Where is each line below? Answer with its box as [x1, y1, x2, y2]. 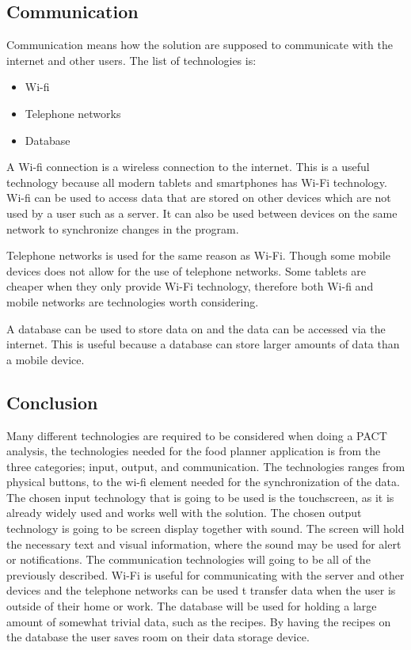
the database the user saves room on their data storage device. [6, 629, 310, 645]
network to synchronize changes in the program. [6, 220, 239, 237]
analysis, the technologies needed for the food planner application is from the [6, 443, 381, 459]
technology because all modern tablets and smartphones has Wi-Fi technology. [6, 173, 387, 190]
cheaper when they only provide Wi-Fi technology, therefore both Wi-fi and [6, 278, 374, 295]
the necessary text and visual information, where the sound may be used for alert [6, 535, 401, 552]
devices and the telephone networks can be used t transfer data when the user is [6, 582, 396, 599]
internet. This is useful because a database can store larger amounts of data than [6, 336, 400, 352]
